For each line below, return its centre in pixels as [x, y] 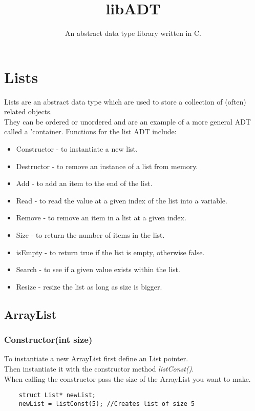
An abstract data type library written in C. [133, 33]
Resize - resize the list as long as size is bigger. [89, 286]
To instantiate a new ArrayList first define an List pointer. [96, 358]
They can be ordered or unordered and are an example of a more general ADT [128, 121]
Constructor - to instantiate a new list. [77, 149]
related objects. [28, 111]
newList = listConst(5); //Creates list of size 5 [107, 404]
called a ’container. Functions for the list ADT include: [90, 131]
